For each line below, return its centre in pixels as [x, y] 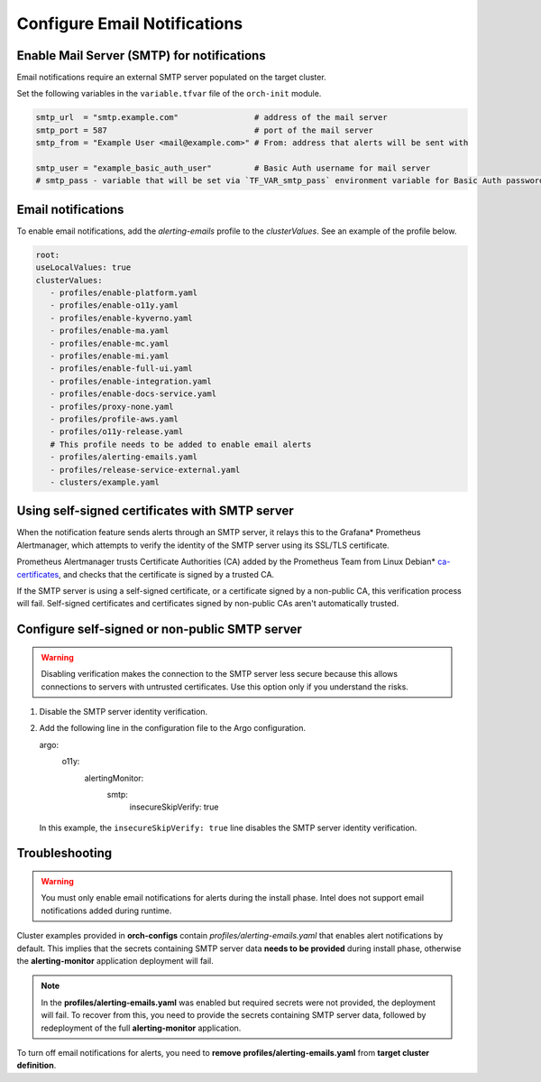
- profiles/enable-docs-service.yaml [133, 394]
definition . [37, 1066]
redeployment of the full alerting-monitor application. [141, 1028]
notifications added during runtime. [106, 911]
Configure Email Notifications [130, 23]
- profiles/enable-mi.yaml [110, 356]
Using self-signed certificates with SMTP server [155, 511]
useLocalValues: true [83, 268]
